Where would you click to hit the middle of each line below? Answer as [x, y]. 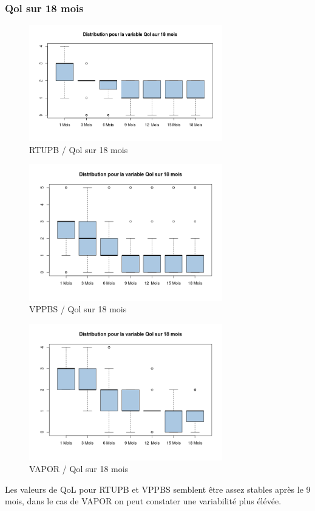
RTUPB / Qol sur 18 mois [79, 149]
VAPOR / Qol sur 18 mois [79, 469]
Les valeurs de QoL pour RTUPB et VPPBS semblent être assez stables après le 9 [158, 489]
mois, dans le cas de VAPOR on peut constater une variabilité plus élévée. [143, 501]
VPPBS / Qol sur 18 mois [78, 309]
